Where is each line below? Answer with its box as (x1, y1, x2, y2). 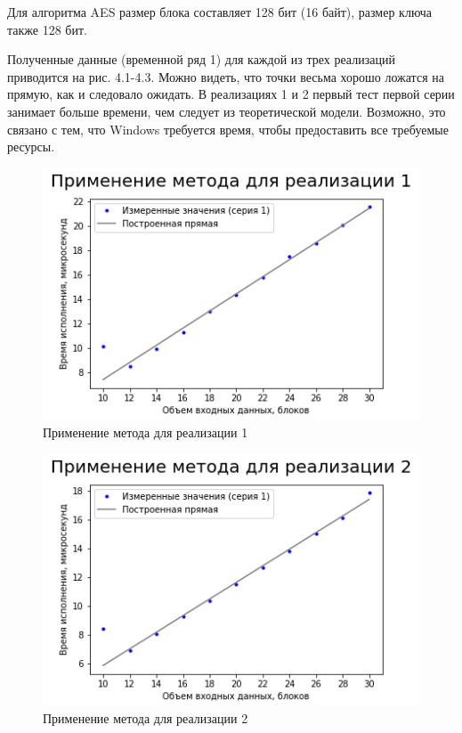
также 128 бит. (7, 20, 87, 38)
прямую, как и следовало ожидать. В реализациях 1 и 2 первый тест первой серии (7, 85, 455, 103)
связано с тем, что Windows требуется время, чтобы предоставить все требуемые (7, 119, 449, 138)
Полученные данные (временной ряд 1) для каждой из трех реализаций (7, 50, 395, 69)
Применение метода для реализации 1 (43, 423, 248, 441)
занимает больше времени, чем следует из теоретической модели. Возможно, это (7, 102, 446, 120)
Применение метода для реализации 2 (43, 708, 248, 727)
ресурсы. (7, 137, 55, 156)
